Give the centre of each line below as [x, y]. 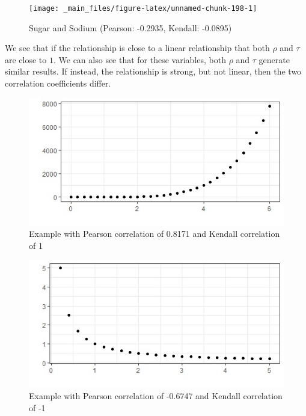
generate [274, 59]
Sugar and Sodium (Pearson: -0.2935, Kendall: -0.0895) [130, 27]
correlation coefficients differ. [58, 83]
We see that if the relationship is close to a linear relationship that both [137, 48]
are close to [26, 59]
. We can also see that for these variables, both [139, 59]
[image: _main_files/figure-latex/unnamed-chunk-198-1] [143, 8]
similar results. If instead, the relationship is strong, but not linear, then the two [153, 71]
